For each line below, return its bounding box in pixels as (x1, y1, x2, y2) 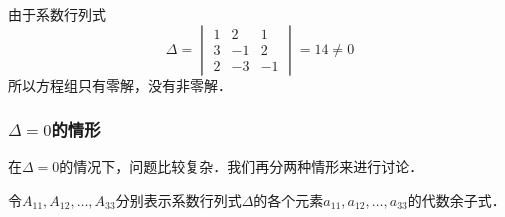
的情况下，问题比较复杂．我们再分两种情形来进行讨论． (59, 156, 424, 177)
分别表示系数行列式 (115, 190, 242, 210)
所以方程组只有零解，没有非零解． (8, 74, 232, 95)
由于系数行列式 (8, 4, 106, 24)
